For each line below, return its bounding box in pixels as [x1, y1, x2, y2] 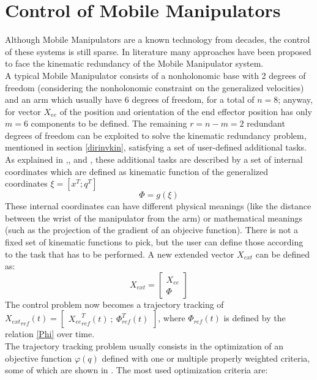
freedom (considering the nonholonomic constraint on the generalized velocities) [5, 81, 304, 94]
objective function [5, 351, 72, 364]
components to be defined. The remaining [31, 117, 187, 130]
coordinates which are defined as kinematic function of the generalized [5, 165, 268, 177]
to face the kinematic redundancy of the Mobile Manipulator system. [5, 57, 264, 70]
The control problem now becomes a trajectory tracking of [5, 297, 224, 310]
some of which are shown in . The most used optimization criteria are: [5, 363, 268, 376]
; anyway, [278, 93, 313, 106]
